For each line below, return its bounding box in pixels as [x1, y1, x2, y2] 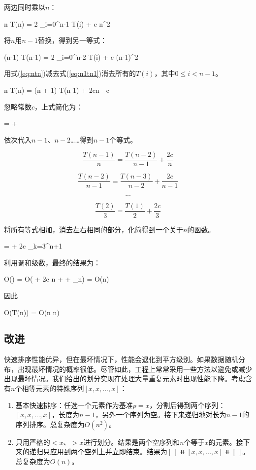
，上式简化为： [34, 101, 83, 111]
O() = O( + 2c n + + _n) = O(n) [4, 274, 109, 284]
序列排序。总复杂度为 [15, 419, 85, 429]
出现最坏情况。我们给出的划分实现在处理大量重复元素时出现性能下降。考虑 [4, 373, 245, 384]
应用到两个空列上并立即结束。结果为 [50, 446, 167, 457]
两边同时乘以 [4, 2, 45, 12]
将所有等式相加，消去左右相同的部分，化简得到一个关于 [4, 224, 183, 234]
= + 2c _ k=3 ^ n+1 [4, 241, 63, 251]
